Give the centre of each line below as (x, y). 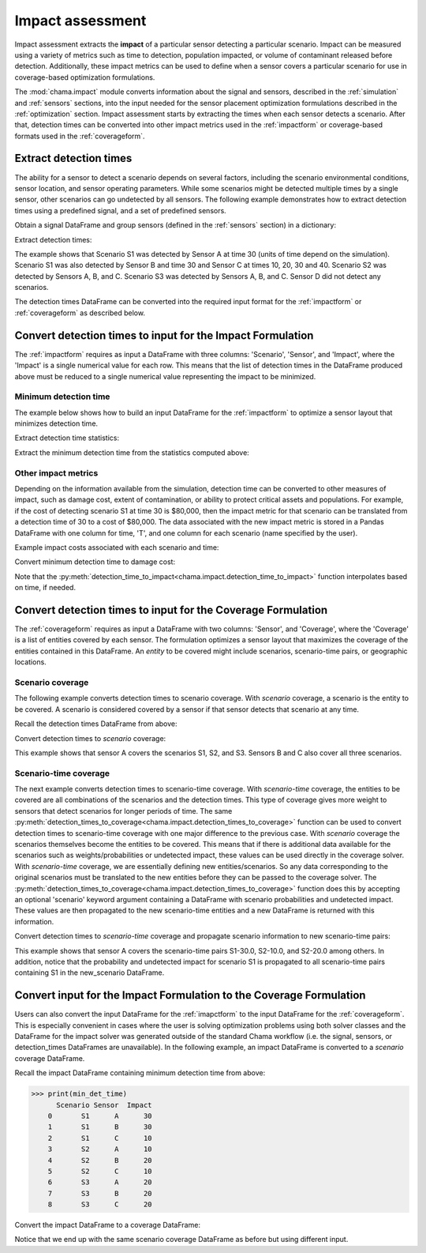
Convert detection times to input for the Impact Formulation (164, 335)
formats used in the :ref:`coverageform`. (80, 136)
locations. (30, 662)
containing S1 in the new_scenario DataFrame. (90, 973)
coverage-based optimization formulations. (85, 77)
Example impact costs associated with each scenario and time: (117, 547)
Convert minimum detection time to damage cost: (95, 562)
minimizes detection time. (56, 423)
